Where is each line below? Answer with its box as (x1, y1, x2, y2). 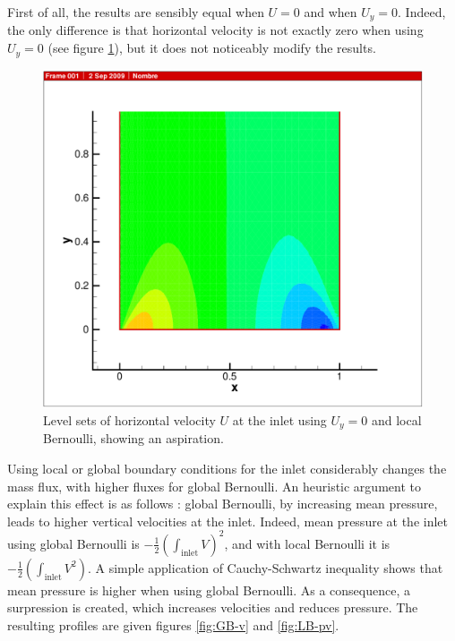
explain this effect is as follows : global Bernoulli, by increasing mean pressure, (7, 494, 438, 513)
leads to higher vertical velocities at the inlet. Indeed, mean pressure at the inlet (7, 511, 448, 530)
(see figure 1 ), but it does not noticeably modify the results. (47, 38, 376, 57)
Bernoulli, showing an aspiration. (43, 429, 224, 448)
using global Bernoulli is (7, 534, 140, 552)
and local (371, 410, 422, 429)
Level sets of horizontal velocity (43, 410, 216, 429)
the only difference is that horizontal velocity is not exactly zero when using (7, 21, 424, 39)
